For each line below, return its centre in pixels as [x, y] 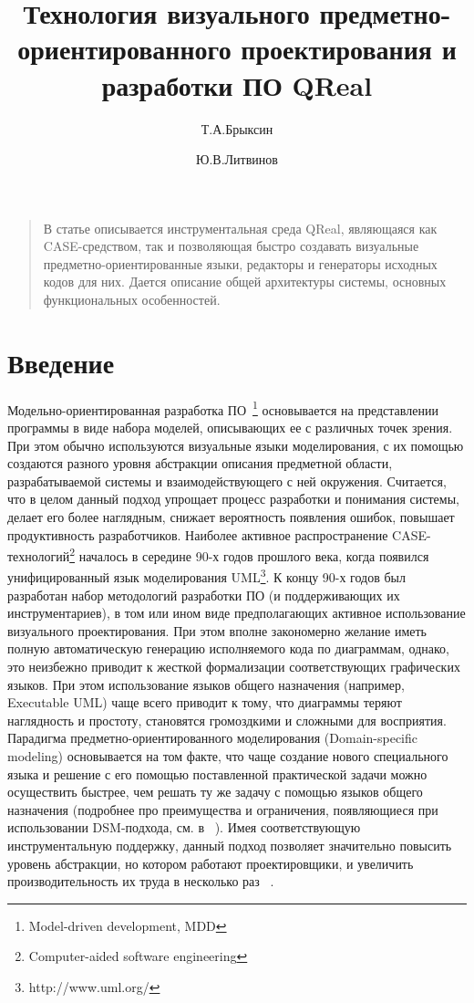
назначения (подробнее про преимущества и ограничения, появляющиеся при [223, 809]
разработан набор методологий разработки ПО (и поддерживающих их [204, 595]
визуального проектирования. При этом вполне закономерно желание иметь [217, 630]
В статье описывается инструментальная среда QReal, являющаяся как [240, 228]
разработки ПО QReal [237, 84]
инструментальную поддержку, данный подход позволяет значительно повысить [230, 845]
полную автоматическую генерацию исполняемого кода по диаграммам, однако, [228, 648]
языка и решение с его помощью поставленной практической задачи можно [217, 773]
